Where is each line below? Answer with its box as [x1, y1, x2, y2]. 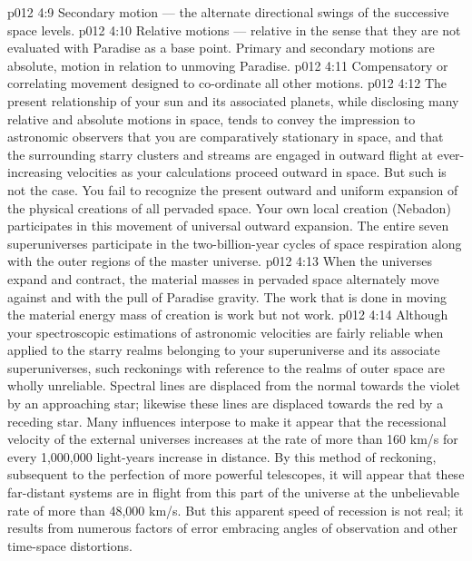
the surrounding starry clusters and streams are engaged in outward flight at [7, 144, 434, 163]
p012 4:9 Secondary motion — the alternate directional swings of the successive [7, 3, 449, 21]
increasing [7, 162, 63, 182]
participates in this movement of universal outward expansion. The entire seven [7, 216, 449, 235]
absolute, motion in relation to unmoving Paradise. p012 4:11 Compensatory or [7, 55, 448, 74]
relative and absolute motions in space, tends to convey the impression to [7, 109, 416, 128]
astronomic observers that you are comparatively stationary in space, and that [7, 127, 444, 146]
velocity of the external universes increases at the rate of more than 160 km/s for [7, 429, 458, 448]
